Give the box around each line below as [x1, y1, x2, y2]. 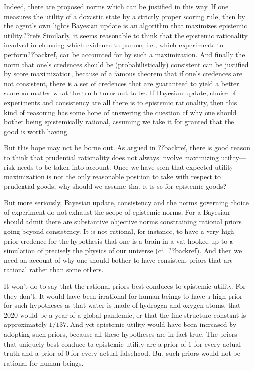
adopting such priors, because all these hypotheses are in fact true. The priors [4, 329, 237, 339]
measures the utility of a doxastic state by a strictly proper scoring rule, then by [4, 11, 245, 21]
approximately [4, 319, 47, 329]
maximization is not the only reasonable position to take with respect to [4, 171, 221, 182]
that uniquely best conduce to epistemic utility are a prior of [4, 338, 186, 348]
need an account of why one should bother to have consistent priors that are [4, 255, 233, 265]
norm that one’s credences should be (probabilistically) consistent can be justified [4, 59, 249, 69]
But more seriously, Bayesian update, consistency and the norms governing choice [4, 197, 249, 208]
